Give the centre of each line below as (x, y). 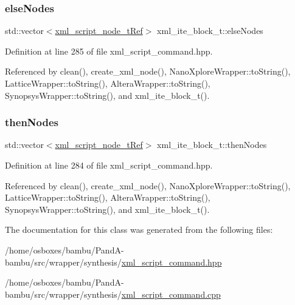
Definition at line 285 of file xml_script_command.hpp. (109, 51)
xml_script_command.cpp (171, 294)
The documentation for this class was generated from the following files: (139, 230)
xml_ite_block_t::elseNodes (210, 31)
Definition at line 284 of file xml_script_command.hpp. (109, 165)
